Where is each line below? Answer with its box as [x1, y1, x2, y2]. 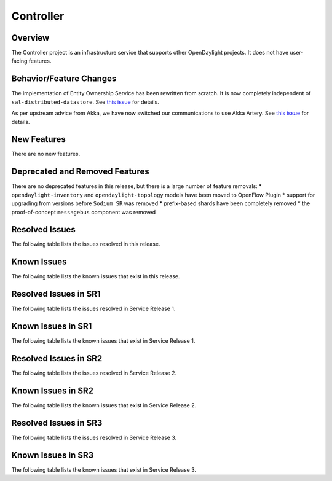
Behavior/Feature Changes [11, 74, 117, 84]
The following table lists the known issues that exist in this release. [11, 273, 180, 280]
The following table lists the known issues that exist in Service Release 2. [11, 401, 197, 409]
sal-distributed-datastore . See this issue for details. [11, 98, 159, 106]
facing [11, 57, 28, 65]
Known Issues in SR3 [11, 450, 94, 460]
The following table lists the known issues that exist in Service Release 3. [11, 466, 197, 473]
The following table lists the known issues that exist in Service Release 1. [11, 337, 196, 345]
